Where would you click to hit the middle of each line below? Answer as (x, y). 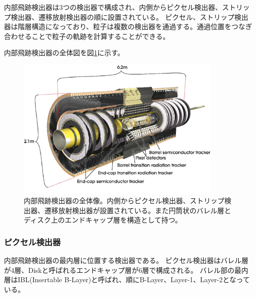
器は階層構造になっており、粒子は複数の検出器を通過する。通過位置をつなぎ (128, 26)
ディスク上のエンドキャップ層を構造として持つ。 (103, 220)
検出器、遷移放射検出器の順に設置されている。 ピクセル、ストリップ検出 (129, 17)
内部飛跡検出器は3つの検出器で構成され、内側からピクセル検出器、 (113, 7)
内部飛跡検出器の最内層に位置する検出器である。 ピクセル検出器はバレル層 (126, 260)
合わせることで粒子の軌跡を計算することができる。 (87, 36)
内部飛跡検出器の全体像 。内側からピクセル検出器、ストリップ (124, 201)
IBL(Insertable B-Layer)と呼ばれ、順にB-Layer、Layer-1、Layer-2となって (134, 279)
